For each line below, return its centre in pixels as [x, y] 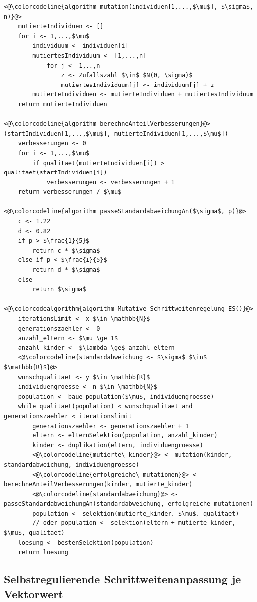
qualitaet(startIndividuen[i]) [56, 173]
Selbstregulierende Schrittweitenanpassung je [123, 579]
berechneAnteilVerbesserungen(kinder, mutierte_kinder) [98, 484]
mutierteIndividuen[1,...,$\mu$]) [171, 133]
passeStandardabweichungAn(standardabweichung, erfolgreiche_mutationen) [129, 504]
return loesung [43, 553]
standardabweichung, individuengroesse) [72, 465]
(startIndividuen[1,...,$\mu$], [57, 133]
